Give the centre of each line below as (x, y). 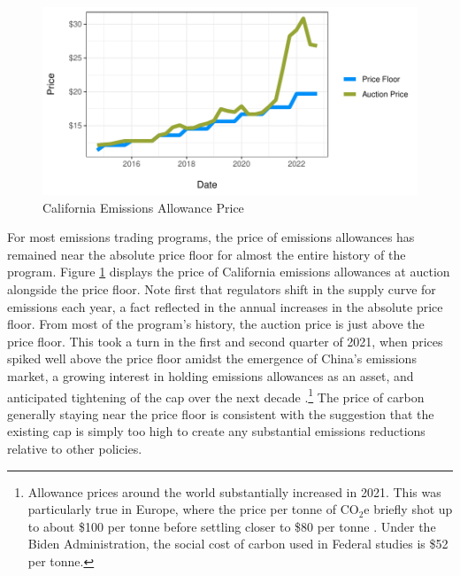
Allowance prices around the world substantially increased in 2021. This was (234, 491)
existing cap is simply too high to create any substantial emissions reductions (216, 431)
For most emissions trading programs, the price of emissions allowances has (211, 237)
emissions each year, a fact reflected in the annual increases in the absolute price (225, 306)
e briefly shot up (408, 509)
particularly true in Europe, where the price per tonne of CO (193, 509)
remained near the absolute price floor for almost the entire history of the (207, 254)
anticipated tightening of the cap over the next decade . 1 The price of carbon (216, 395)
